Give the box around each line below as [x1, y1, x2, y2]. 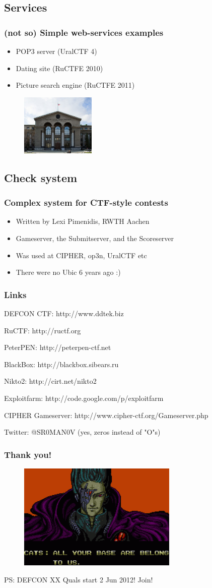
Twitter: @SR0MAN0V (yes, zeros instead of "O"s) [4, 427, 161, 437]
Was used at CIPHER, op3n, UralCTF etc [16, 250, 147, 260]
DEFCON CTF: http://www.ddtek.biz [4, 308, 124, 318]
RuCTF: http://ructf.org [4, 325, 81, 335]
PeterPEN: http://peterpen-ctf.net [4, 342, 111, 352]
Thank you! [4, 448, 52, 460]
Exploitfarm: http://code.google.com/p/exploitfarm [4, 392, 164, 403]
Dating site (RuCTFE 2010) [16, 63, 103, 73]
